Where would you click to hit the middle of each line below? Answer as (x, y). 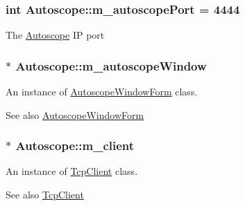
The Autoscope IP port (55, 35)
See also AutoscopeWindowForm (75, 114)
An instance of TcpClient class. (72, 171)
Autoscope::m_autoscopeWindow (111, 65)
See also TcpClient (45, 195)
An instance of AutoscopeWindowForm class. (102, 92)
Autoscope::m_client (75, 146)
